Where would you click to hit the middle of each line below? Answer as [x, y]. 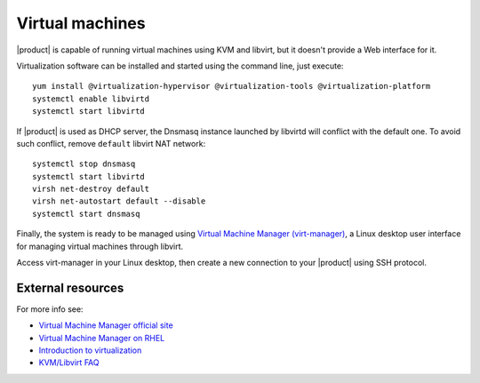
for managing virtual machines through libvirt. [100, 246]
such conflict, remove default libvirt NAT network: [111, 143]
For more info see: [50, 309]
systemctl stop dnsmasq [84, 164]
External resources [70, 287]
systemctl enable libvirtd [91, 99]
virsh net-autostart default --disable [119, 201]
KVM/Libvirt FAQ [69, 363]
